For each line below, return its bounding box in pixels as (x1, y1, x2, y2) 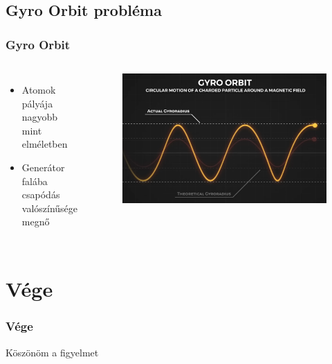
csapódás (21, 187, 60, 202)
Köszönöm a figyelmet (6, 345, 99, 359)
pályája (21, 96, 53, 110)
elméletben (21, 137, 68, 151)
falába (21, 173, 48, 188)
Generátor (21, 159, 65, 174)
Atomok (21, 83, 56, 96)
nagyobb (21, 110, 58, 124)
